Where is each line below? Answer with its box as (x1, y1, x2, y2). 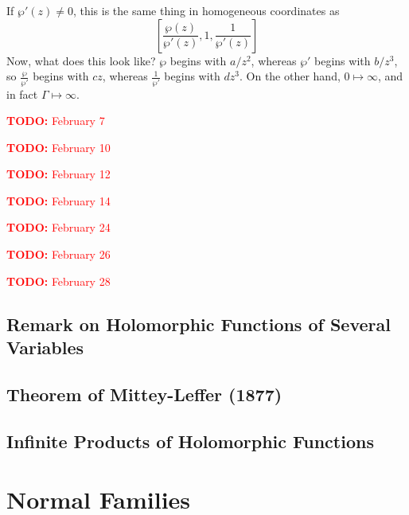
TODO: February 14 (6, 192, 111, 209)
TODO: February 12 (6, 166, 111, 182)
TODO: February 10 (6, 139, 111, 155)
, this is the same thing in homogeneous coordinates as (72, 2, 340, 18)
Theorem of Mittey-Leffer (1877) (6, 381, 282, 406)
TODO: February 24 (6, 219, 111, 236)
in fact (6, 85, 38, 102)
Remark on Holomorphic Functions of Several (6, 311, 391, 336)
